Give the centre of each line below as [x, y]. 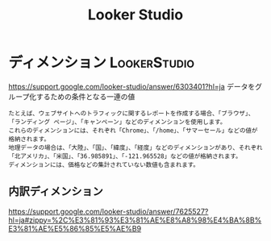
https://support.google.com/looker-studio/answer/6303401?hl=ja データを [132, 86]
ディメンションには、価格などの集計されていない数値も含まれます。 [104, 164]
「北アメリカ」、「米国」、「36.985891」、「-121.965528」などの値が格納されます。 [125, 156]
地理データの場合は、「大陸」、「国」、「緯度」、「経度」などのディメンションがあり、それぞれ [136, 148]
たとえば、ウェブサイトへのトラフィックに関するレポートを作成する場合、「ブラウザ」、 [131, 113]
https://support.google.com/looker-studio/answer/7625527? [108, 211]
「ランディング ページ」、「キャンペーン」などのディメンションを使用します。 [117, 122]
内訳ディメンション [56, 191]
